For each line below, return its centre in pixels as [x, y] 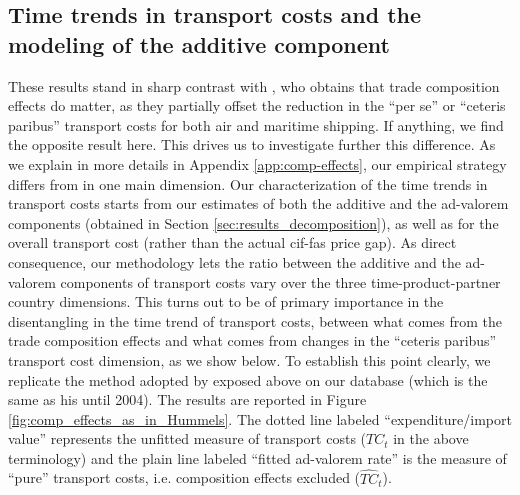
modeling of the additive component [199, 43]
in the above [431, 438]
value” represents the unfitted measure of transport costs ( [187, 438]
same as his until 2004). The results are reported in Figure [187, 399]
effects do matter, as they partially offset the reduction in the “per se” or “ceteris [257, 105]
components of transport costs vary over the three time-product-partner [280, 281]
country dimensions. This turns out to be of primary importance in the [226, 301]
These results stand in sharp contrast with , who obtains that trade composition [254, 85]
